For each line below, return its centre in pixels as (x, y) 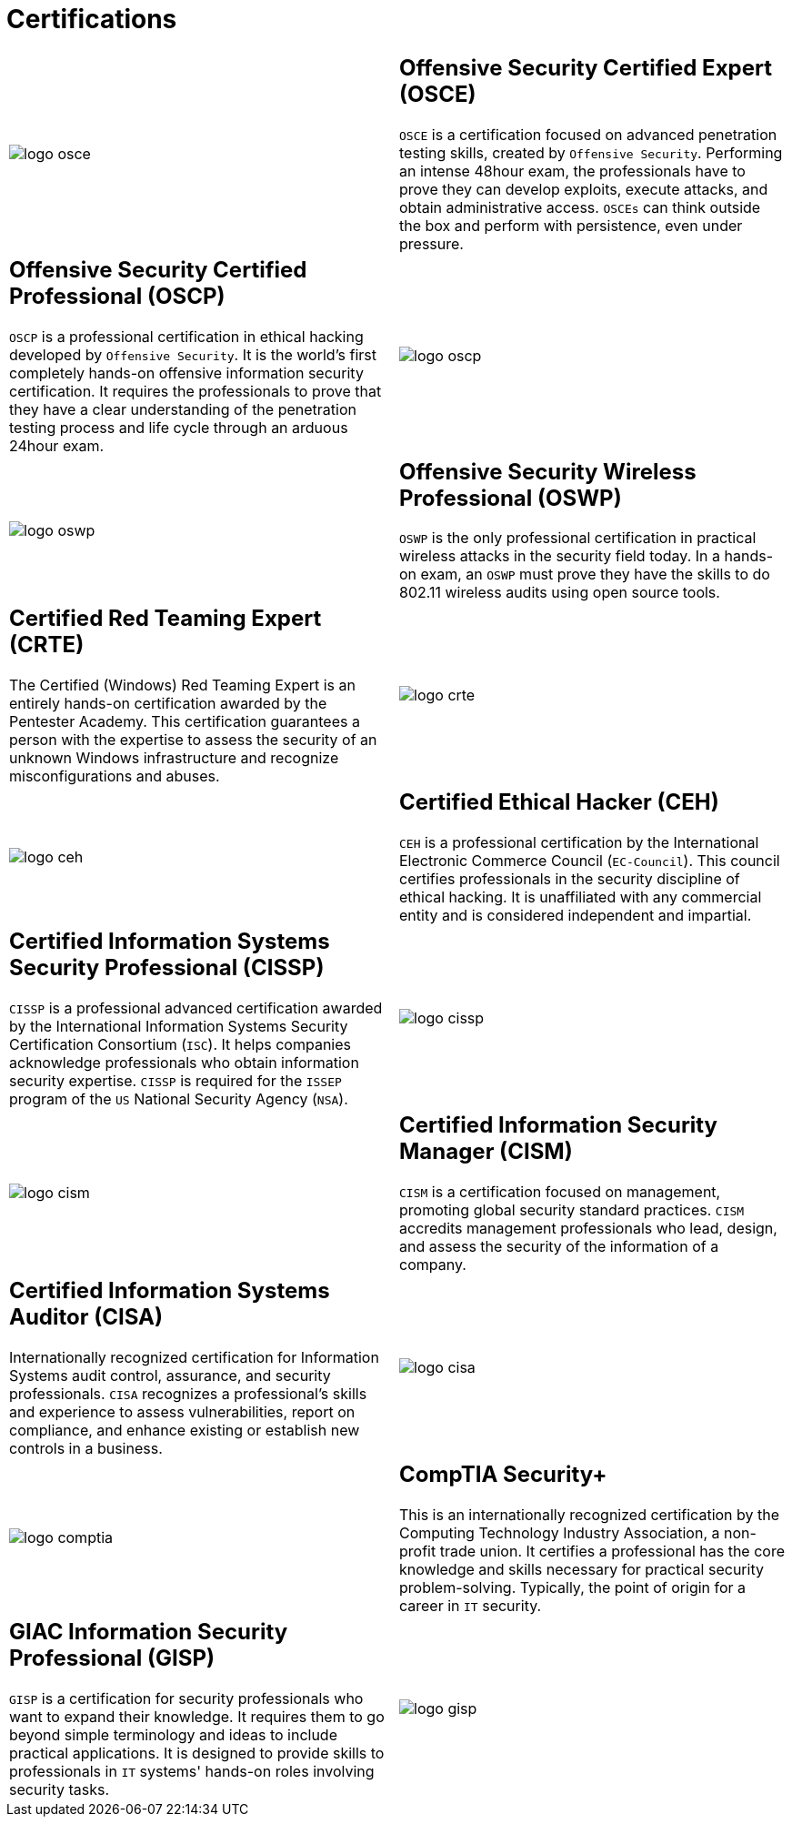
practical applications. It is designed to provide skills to (197, 1753)
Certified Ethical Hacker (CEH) (559, 802)
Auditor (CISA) (86, 1317)
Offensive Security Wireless (548, 471)
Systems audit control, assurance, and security (170, 1376)
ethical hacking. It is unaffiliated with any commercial (581, 897)
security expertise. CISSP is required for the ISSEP (175, 1081)
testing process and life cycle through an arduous (179, 427)
